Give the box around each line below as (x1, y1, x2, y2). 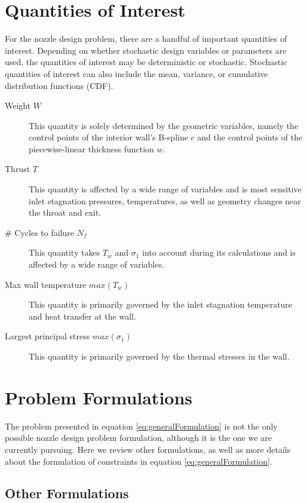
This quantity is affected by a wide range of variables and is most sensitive (29, 183, 302, 195)
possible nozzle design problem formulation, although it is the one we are (5, 431, 272, 444)
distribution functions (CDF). (5, 79, 113, 91)
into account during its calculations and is (142, 246, 296, 259)
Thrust (5, 162, 30, 175)
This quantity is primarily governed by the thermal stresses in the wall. (29, 350, 290, 362)
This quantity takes (29, 246, 100, 259)
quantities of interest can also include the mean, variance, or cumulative (5, 67, 268, 79)
